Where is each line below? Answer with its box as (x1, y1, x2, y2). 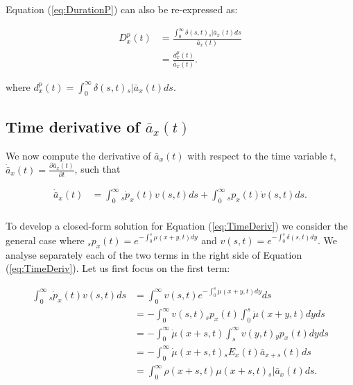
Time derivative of (6, 115, 140, 137)
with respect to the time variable (187, 148, 327, 162)
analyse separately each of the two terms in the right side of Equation (6, 247, 302, 262)
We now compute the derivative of (6, 148, 151, 162)
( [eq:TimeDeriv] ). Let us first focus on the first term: (6, 261, 230, 275)
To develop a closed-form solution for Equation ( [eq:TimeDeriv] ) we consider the (6, 219, 348, 233)
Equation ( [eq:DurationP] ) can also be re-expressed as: (6, 2, 238, 16)
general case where (6, 232, 85, 247)
